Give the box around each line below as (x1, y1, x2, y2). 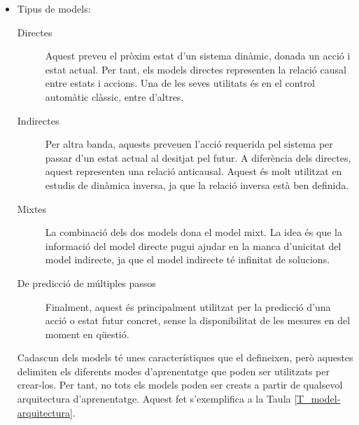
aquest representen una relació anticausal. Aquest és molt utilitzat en (45, 164, 342, 179)
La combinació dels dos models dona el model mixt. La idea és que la (45, 225, 342, 239)
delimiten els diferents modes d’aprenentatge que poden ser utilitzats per (17, 363, 330, 378)
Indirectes (17, 113, 59, 127)
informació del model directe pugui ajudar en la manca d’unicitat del (45, 238, 342, 253)
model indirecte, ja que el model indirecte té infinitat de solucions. (45, 252, 330, 267)
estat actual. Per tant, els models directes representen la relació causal (45, 62, 346, 76)
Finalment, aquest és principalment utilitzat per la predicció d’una (45, 299, 331, 314)
